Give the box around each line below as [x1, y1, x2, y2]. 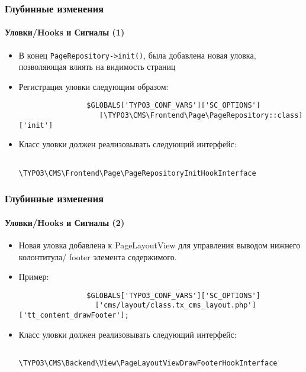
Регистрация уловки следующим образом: [18, 80, 169, 92]
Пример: [18, 270, 49, 283]
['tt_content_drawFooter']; [18, 311, 129, 320]
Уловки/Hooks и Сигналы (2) [5, 216, 125, 228]
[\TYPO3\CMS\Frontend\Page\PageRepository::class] [99, 111, 303, 120]
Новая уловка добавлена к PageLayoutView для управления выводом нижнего [18, 239, 301, 251]
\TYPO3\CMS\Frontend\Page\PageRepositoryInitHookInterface [18, 169, 256, 177]
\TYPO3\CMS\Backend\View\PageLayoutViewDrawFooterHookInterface [18, 359, 278, 367]
